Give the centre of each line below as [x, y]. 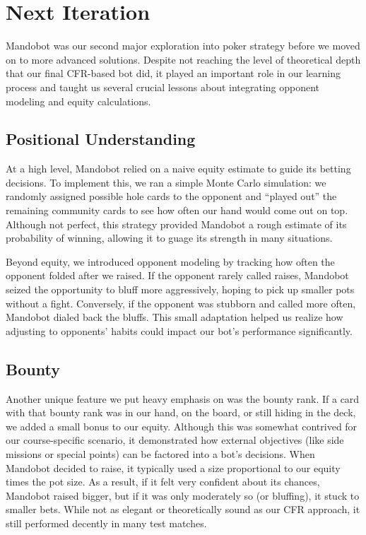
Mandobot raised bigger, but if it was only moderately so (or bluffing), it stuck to [183, 495]
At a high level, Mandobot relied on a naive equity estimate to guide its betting [178, 169]
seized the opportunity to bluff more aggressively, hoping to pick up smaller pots [180, 289]
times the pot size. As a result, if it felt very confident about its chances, [163, 482]
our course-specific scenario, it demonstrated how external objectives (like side [175, 440]
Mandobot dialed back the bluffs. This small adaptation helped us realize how [175, 317]
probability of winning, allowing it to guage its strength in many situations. [169, 238]
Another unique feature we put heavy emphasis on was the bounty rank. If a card [183, 398]
